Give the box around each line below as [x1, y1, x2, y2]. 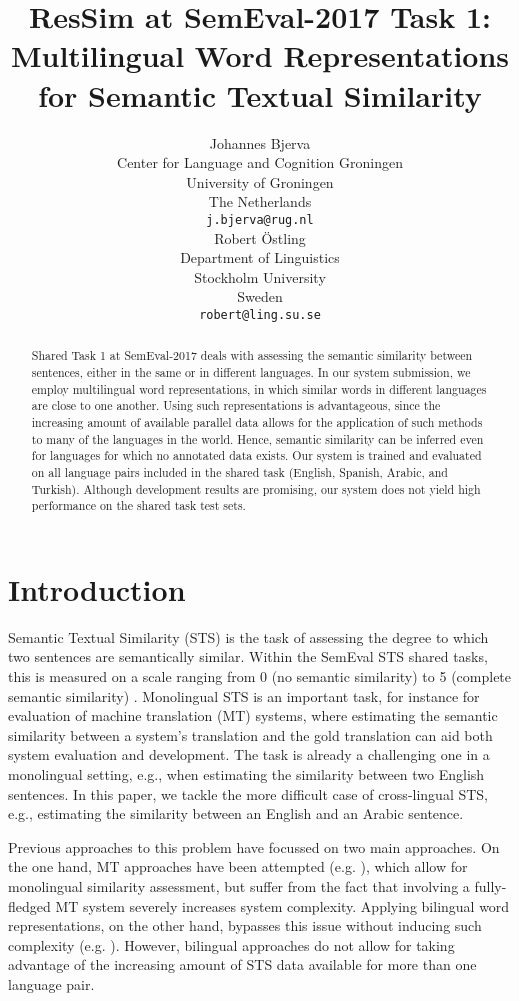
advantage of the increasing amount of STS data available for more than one [8, 954, 477, 975]
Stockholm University [194, 266, 326, 287]
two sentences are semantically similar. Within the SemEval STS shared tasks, [8, 646, 488, 667]
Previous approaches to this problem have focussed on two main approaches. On [8, 836, 500, 857]
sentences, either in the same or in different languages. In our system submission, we [31, 364, 471, 381]
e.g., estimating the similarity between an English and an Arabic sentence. [8, 803, 464, 824]
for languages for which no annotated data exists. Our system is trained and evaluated [31, 447, 482, 464]
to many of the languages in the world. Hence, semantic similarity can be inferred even [31, 430, 484, 447]
